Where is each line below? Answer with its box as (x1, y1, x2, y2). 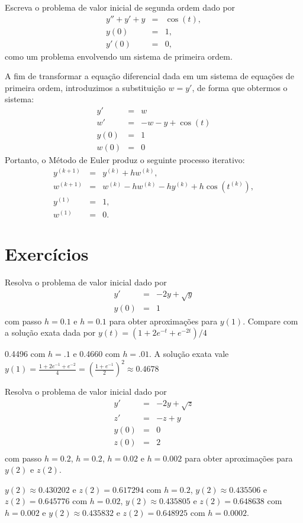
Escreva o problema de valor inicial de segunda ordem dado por (5, 1, 236, 13)
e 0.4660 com (73, 347, 120, 360)
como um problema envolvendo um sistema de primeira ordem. (5, 50, 233, 62)
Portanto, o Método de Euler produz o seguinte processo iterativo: (5, 154, 245, 166)
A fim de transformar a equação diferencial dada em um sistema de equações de (5, 70, 294, 82)
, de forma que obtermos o (192, 81, 288, 93)
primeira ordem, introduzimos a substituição (5, 81, 166, 93)
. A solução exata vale (149, 347, 229, 360)
